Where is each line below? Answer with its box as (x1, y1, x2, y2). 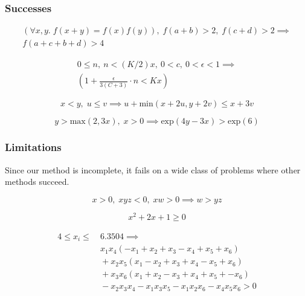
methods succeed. (5, 175, 69, 188)
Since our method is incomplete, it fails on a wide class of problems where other (5, 163, 301, 176)
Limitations (5, 140, 62, 155)
